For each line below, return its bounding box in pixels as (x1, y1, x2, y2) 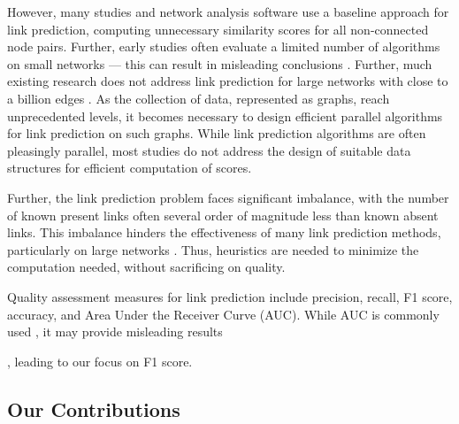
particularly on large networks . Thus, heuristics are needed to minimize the (7, 240, 419, 258)
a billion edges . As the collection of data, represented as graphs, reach (7, 89, 390, 107)
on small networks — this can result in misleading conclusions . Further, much (7, 54, 432, 73)
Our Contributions (7, 395, 180, 422)
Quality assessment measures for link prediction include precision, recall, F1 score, (7, 287, 453, 305)
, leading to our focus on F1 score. (7, 351, 193, 370)
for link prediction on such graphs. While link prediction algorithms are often (7, 124, 426, 143)
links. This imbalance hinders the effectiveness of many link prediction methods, (7, 223, 441, 242)
